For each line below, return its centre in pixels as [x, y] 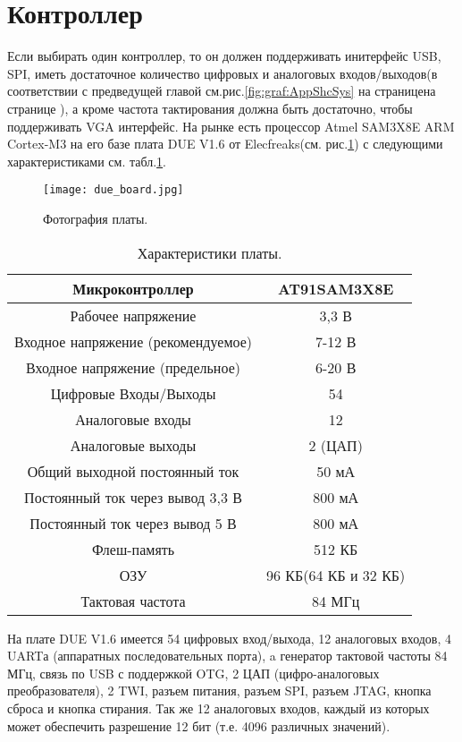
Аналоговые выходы [133, 445]
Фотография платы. [96, 218]
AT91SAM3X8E [336, 288]
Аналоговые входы [133, 419]
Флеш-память [134, 549]
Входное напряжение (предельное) [133, 367]
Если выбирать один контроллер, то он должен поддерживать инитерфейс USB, [224, 56]
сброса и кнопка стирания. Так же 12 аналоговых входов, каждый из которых [218, 708]
